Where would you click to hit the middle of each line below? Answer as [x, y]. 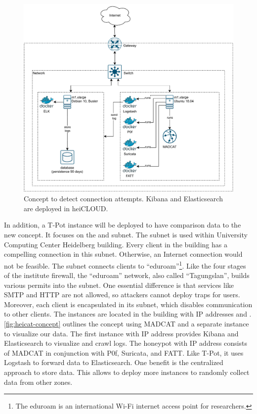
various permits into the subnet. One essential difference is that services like [119, 285]
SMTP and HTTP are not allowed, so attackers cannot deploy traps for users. [122, 295]
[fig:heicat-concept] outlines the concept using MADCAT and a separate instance [127, 324]
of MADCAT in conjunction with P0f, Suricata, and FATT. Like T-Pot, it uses [124, 352]
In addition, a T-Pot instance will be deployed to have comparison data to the [123, 225]
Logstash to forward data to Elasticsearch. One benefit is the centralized [114, 362]
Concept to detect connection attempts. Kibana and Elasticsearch [123, 199]
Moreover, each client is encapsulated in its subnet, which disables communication [128, 304]
